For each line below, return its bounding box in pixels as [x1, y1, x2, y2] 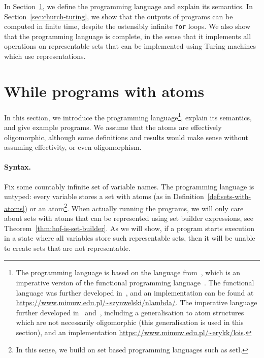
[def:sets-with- [207, 191, 251, 202]
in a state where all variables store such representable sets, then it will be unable [4, 233, 255, 243]
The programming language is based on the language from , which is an [16, 267, 241, 278]
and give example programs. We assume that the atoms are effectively [4, 122, 222, 132]
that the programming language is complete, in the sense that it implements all [4, 30, 251, 41]
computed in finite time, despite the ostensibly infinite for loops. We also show [4, 21, 251, 31]
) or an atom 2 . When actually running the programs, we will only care [24, 201, 244, 213]
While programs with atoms [4, 80, 205, 101]
